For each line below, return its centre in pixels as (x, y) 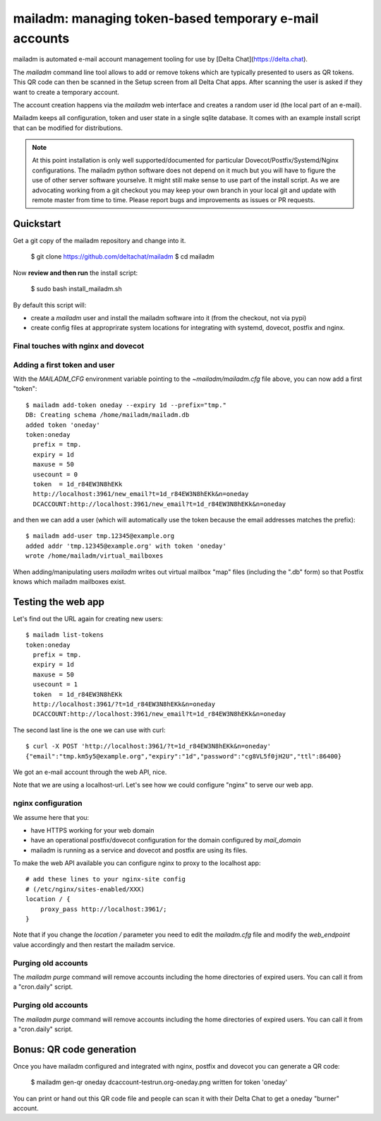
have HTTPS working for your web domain (92, 830)
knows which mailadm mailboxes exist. (69, 582)
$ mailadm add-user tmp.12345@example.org (100, 536)
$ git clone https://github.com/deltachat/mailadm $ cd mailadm (122, 257)
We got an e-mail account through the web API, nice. (90, 772)
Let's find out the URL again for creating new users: (88, 618)
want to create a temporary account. (66, 92)
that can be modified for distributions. (68, 128)
